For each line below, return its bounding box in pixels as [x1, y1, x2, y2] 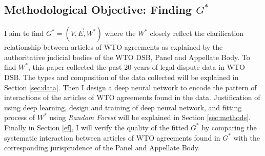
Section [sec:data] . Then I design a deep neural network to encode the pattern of [4, 82, 257, 92]
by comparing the [201, 122, 257, 132]
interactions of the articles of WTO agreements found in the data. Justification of [4, 92, 260, 103]
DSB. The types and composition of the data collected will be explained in [4, 71, 239, 82]
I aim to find [4, 28, 44, 38]
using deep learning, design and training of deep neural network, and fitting [4, 102, 242, 112]
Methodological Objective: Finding [4, 2, 192, 17]
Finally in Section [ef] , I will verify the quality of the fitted [4, 122, 189, 132]
